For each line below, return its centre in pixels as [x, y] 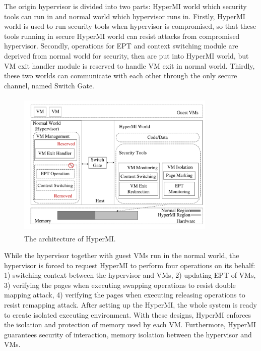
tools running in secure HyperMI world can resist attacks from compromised [122, 36]
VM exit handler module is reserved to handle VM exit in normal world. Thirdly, [129, 65]
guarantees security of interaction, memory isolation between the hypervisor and [128, 334]
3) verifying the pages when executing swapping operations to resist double [120, 285]
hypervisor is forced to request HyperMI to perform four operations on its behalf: [130, 265]
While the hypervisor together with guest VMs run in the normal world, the [122, 255]
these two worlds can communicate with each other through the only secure [121, 76]
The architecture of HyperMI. [70, 238]
